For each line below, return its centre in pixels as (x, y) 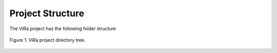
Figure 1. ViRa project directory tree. (47, 40)
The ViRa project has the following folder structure (63, 29)
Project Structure (47, 13)
